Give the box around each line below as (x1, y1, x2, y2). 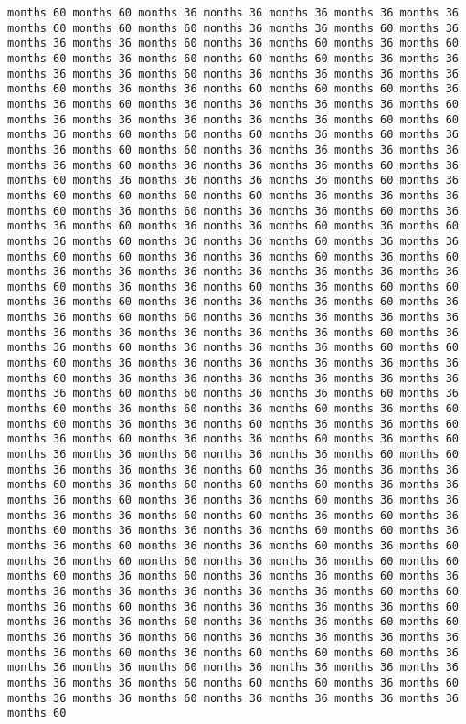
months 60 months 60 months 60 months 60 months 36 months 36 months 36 (7, 188, 459, 202)
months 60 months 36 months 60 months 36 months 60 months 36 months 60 (7, 402, 459, 416)
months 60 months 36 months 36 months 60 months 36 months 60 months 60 (7, 280, 459, 293)
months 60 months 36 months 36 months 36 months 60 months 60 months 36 (7, 524, 459, 538)
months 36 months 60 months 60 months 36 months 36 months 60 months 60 (7, 554, 459, 568)
